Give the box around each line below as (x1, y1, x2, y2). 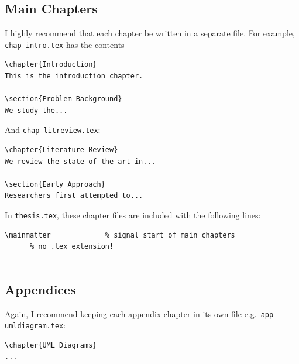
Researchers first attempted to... (5, 191, 143, 200)
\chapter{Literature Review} (5, 146, 118, 154)
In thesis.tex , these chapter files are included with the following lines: (5, 209, 261, 221)
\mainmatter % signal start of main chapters (5, 231, 235, 239)
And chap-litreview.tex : (5, 123, 101, 136)
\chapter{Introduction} (5, 60, 97, 69)
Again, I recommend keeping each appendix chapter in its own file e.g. (5, 307, 257, 320)
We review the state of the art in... (5, 157, 156, 166)
